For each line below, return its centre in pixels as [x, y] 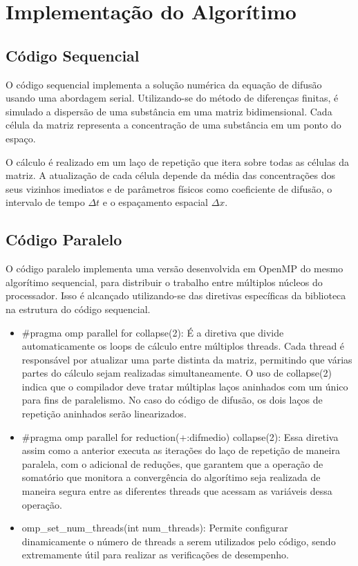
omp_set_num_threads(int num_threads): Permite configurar [155, 528]
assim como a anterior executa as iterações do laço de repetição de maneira [181, 450]
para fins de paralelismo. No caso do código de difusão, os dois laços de [172, 400]
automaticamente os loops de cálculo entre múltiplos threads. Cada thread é [183, 346]
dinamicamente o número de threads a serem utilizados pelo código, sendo [179, 541]
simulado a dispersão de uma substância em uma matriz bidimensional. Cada [169, 111]
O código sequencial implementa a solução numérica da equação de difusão [164, 84]
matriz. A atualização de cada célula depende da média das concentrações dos [171, 175]
